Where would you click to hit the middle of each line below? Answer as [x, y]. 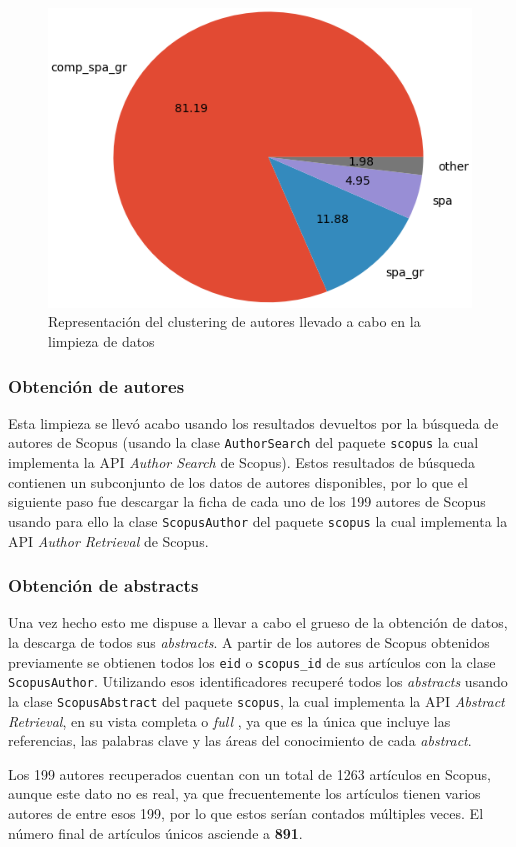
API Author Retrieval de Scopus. [108, 540]
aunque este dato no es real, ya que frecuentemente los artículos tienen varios [244, 793]
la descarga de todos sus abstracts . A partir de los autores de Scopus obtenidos [249, 641]
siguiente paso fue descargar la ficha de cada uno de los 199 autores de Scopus [247, 501]
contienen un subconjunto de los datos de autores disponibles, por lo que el [238, 481]
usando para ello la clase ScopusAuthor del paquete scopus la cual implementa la [258, 520]
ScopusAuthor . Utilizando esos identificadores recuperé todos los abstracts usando [258, 681]
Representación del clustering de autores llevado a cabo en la [234, 321]
